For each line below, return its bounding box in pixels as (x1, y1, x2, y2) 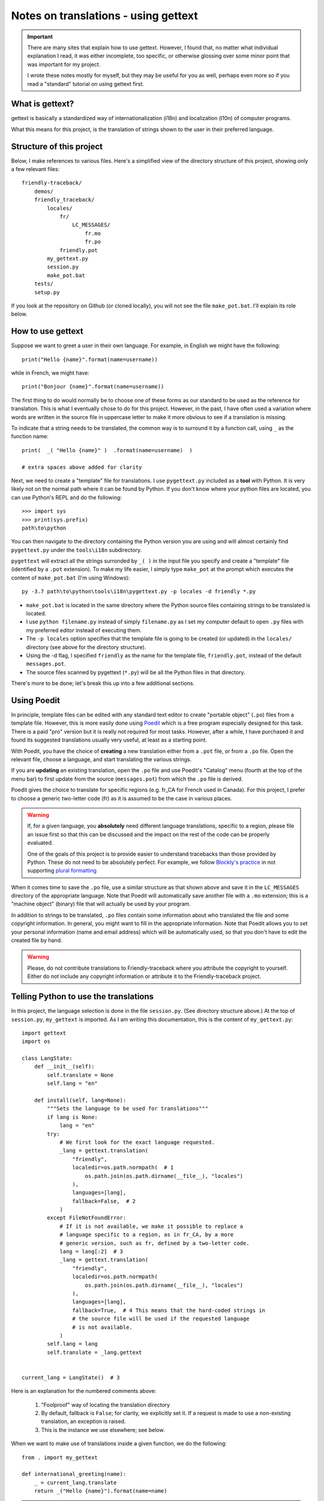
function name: (11, 433, 49, 440)
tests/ (34, 280, 54, 288)
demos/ (34, 188, 54, 195)
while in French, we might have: (11, 369, 89, 376)
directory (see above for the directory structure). (26, 643, 146, 651)
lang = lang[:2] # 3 (59, 1248, 123, 1255)
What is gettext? (11, 99, 74, 109)
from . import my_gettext (22, 1454, 98, 1461)
